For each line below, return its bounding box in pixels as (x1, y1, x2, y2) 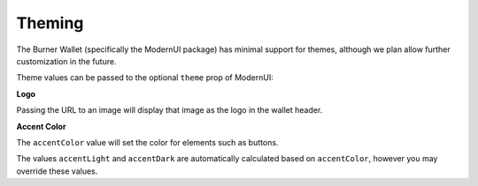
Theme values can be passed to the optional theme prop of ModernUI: (16, 72, 274, 83)
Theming (16, 13, 84, 33)
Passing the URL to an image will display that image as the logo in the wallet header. (16, 105, 323, 115)
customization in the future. (16, 56, 117, 66)
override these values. (16, 166, 98, 176)
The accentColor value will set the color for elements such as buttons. (16, 137, 279, 147)
